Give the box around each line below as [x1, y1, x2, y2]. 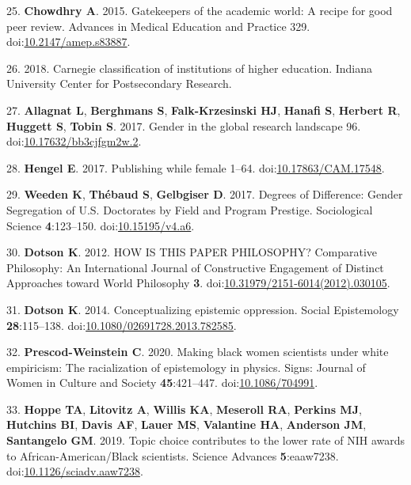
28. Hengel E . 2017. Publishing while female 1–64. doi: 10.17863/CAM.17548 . [6, 159, 385, 176]
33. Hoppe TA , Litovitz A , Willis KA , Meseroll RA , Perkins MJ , [6, 400, 362, 417]
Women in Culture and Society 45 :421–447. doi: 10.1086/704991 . [6, 374, 318, 391]
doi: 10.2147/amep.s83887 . [6, 33, 131, 50]
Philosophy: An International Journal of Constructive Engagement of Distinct [6, 259, 384, 275]
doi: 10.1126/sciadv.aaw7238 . [6, 463, 143, 479]
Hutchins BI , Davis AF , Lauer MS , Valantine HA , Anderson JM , [6, 416, 367, 433]
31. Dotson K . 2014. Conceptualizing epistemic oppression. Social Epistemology [6, 301, 399, 317]
